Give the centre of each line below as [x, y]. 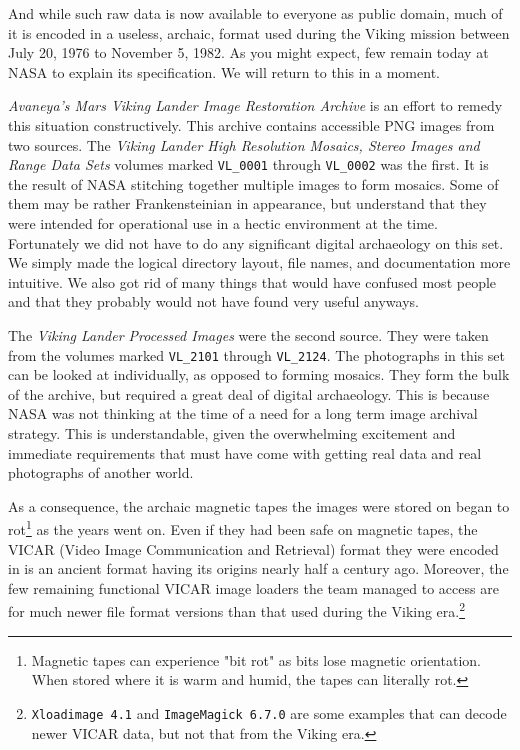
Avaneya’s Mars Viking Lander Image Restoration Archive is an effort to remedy [255, 105]
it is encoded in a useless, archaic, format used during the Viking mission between [259, 32]
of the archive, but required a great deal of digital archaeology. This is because [249, 393]
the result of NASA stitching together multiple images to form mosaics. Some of [253, 183]
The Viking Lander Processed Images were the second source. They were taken [248, 334]
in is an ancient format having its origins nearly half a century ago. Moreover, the [258, 568]
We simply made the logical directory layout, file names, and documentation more [259, 262]
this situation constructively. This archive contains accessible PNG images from [251, 124]
